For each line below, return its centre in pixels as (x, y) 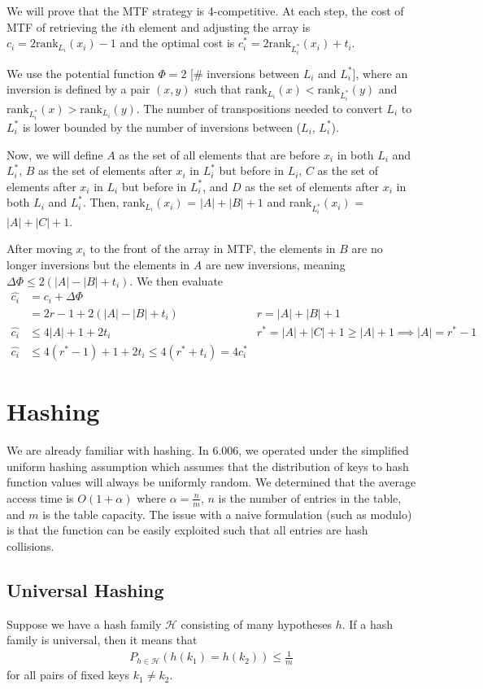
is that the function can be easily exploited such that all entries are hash (187, 530)
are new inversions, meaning (275, 264)
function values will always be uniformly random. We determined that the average (211, 482)
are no (367, 249)
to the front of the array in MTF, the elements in (213, 249)
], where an (380, 73)
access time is (40, 497)
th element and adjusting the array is (218, 26)
